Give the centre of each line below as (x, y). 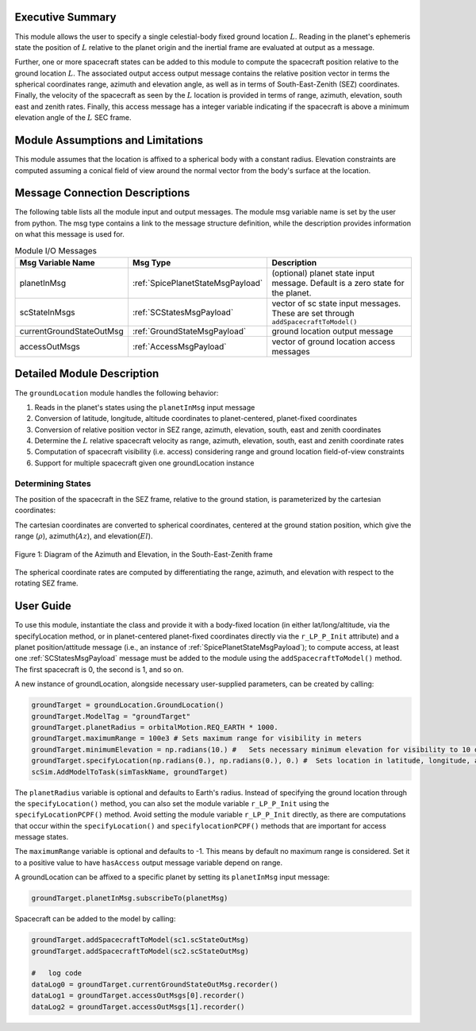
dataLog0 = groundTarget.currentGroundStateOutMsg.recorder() (155, 984)
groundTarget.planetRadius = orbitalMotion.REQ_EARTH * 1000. (155, 727)
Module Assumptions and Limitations (109, 140)
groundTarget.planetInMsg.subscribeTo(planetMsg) (130, 898)
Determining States (53, 483)
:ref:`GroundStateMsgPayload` (189, 331)
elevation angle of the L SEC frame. (73, 118)
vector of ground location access (334, 342)
